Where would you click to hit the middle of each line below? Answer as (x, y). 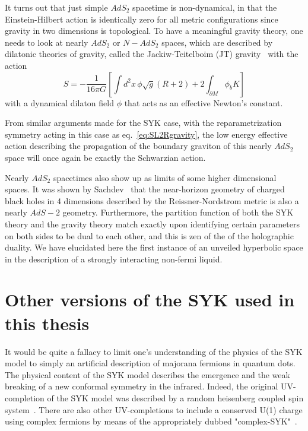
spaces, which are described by (217, 42)
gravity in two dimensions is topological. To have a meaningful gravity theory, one (154, 31)
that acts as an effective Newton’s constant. (204, 102)
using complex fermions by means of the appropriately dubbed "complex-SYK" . (151, 421)
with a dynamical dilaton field (59, 102)
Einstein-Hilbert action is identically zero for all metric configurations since (142, 19)
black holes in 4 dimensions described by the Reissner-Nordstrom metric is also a (152, 200)
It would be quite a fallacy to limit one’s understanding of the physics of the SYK (154, 351)
